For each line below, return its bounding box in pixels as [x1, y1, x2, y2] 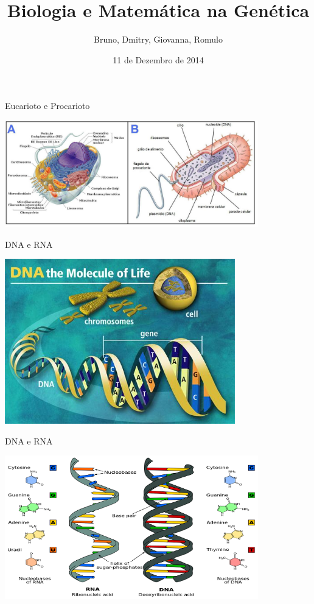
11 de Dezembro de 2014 [113, 53, 204, 66]
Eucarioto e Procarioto [5, 99, 90, 112]
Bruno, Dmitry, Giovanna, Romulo [94, 33, 223, 46]
